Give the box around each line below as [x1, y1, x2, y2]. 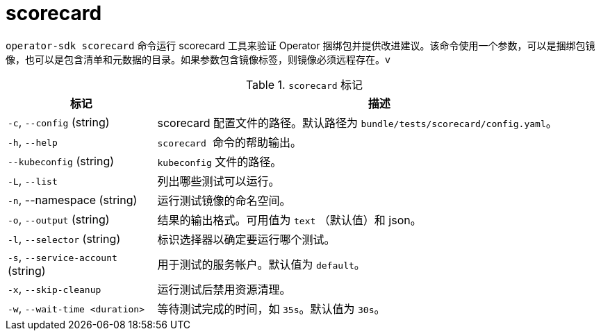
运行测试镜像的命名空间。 [157, 193, 291, 208]
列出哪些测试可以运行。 [157, 174, 280, 188]
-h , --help [8, 134, 58, 149]
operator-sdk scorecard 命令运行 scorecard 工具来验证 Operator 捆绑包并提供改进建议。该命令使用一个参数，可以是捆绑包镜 [6, 39, 595, 51]
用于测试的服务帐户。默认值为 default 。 [157, 257, 365, 271]
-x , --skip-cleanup [8, 281, 101, 296]
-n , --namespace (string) [8, 192, 138, 207]
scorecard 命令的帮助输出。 [157, 135, 302, 149]
